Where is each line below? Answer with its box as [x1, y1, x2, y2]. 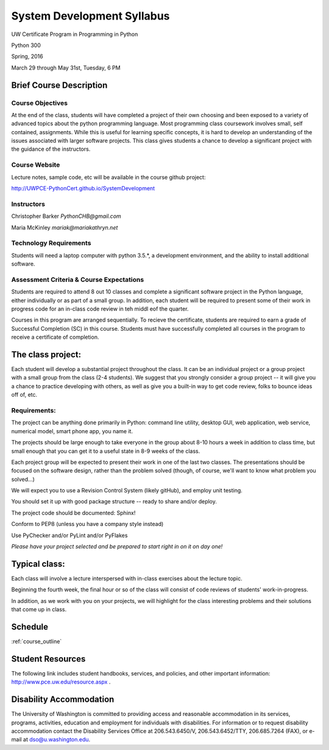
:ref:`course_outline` [11, 638, 62, 645]
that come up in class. [11, 606, 67, 613]
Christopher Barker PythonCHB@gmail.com [11, 212, 121, 220]
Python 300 [11, 41, 41, 49]
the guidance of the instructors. [11, 145, 91, 153]
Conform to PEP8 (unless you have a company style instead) [11, 521, 164, 528]
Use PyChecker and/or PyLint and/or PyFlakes [11, 532, 128, 539]
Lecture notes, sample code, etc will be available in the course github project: [11, 173, 206, 181]
